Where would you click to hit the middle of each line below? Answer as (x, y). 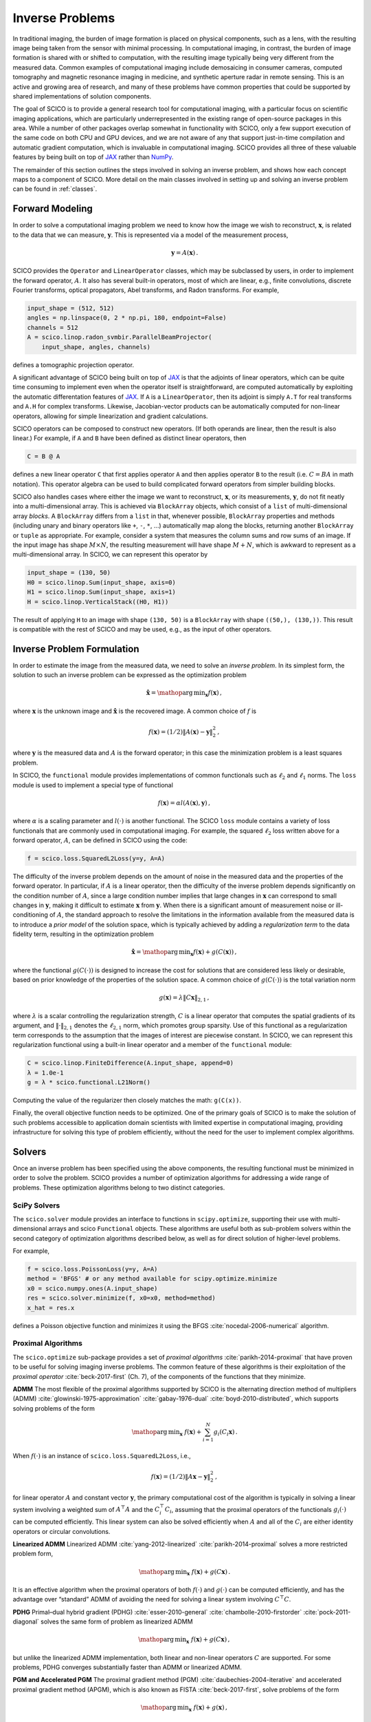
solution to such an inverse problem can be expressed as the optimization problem (130, 675)
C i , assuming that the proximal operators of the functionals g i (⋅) (256, 1510)
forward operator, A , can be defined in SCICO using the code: (100, 840)
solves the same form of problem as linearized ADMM (116, 1621)
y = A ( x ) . (184, 252)
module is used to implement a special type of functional (93, 785)
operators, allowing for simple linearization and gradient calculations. (111, 416)
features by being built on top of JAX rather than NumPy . (93, 157)
